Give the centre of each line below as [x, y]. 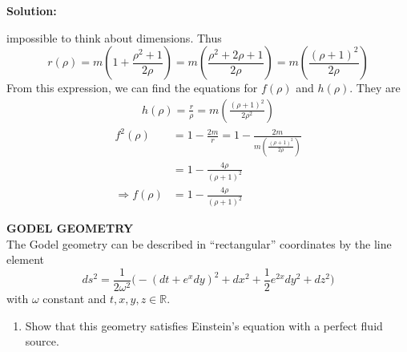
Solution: [32, 10]
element [26, 259]
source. [42, 341]
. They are [375, 88]
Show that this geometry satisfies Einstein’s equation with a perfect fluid [204, 325]
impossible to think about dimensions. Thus [114, 37]
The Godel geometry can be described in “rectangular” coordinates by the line [199, 243]
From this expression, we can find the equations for [132, 88]
